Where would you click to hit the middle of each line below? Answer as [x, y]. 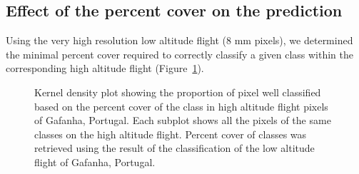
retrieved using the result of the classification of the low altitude [175, 148]
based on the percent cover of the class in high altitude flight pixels [181, 106]
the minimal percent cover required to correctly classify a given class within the [180, 54]
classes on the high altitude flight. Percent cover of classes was [171, 134]
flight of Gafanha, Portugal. [95, 162]
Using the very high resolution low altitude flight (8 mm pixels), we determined [179, 40]
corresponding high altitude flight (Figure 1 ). [105, 68]
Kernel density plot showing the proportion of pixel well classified [178, 92]
